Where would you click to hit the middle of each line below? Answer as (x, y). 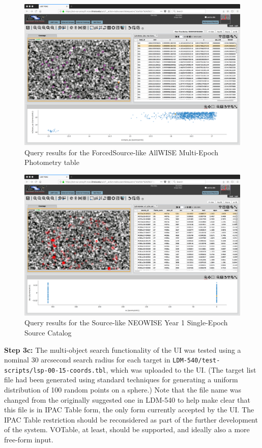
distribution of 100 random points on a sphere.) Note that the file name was (123, 390)
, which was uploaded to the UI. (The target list (181, 369)
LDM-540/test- (196, 361)
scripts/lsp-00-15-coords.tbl (55, 370)
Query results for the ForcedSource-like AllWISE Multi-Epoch (121, 152)
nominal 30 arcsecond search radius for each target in (87, 360)
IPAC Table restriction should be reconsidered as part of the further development (131, 419)
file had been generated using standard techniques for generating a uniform (121, 380)
